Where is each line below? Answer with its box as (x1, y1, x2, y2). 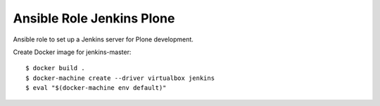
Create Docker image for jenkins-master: (13, 48, 132, 56)
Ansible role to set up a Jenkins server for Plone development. (13, 35, 194, 44)
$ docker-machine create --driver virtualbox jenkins (25, 74, 215, 82)
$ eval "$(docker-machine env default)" (25, 84, 167, 92)
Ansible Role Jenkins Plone (13, 11, 175, 26)
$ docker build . (25, 64, 85, 72)
